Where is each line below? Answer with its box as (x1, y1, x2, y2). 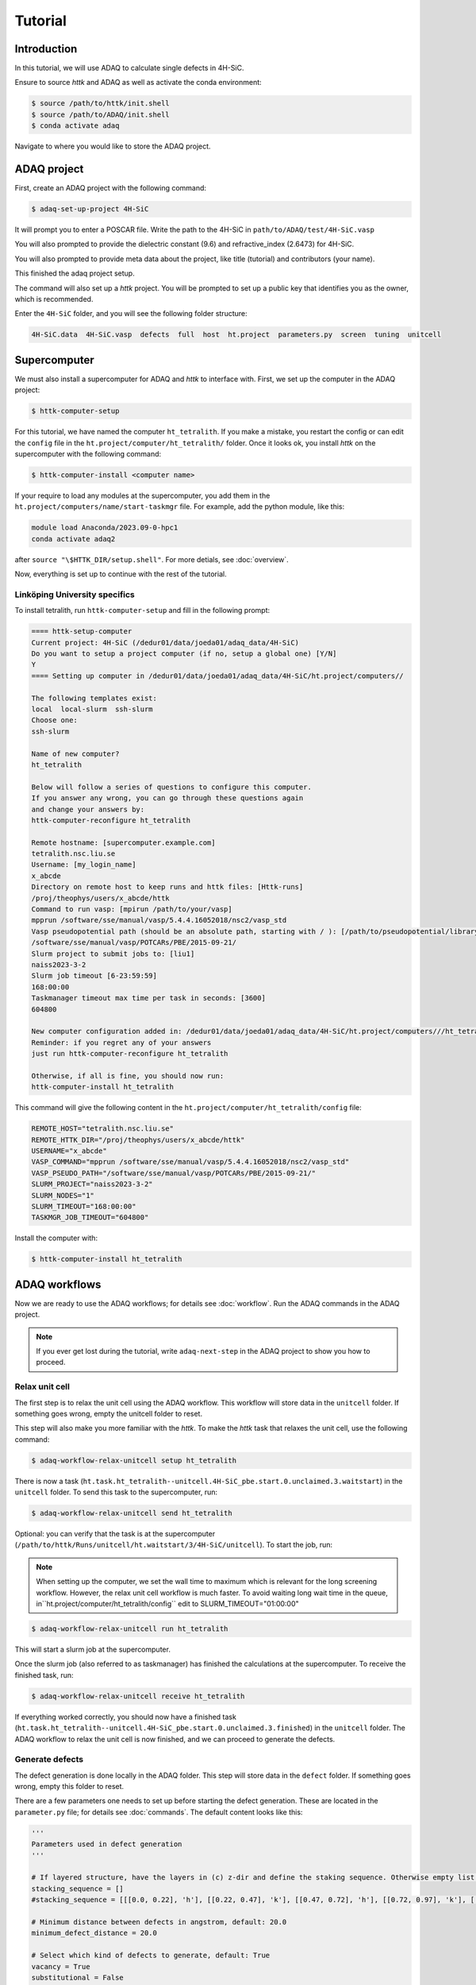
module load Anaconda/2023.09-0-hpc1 (31, 523, 178, 532)
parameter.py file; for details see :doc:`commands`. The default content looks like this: (14, 1807, 303, 1817)
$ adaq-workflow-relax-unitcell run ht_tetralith (31, 1625, 228, 1633)
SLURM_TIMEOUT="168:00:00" (31, 1202, 136, 1211)
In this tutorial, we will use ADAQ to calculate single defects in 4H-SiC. (14, 64, 244, 73)
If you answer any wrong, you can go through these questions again (31, 794, 304, 803)
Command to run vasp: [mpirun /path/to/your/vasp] (31, 905, 233, 914)
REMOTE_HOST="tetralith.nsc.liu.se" (31, 1124, 175, 1133)
